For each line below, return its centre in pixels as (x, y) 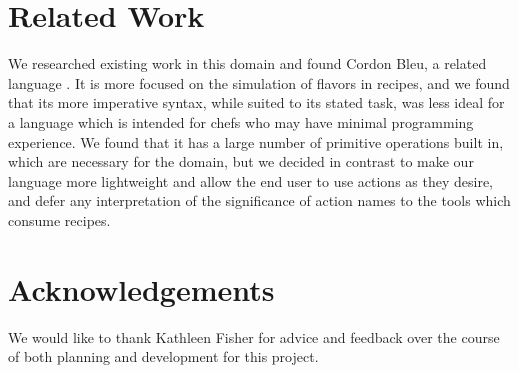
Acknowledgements (141, 288)
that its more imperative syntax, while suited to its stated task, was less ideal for (256, 102)
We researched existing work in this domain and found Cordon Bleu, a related (247, 63)
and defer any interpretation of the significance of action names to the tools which (259, 200)
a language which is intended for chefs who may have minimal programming (241, 121)
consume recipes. (59, 219)
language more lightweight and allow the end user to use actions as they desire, (251, 180)
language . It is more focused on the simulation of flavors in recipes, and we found (259, 82)
